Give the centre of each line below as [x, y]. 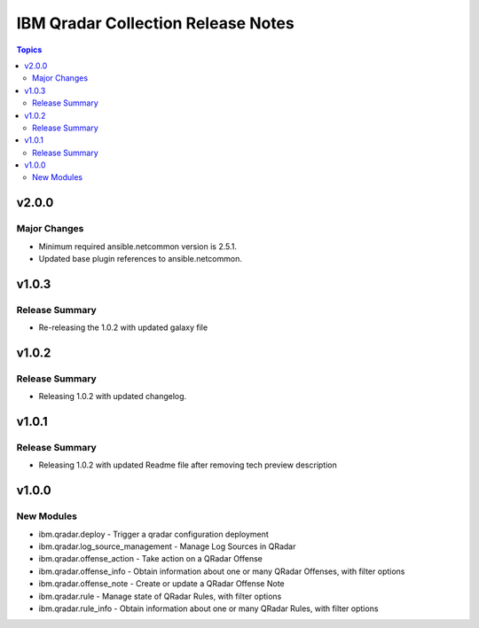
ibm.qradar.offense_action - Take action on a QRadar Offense [151, 559]
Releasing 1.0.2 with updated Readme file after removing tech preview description [188, 465]
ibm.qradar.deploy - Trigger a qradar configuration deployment [154, 534]
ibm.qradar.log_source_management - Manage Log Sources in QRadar [167, 546]
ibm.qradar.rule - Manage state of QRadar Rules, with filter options [160, 596]
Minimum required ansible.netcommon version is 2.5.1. [138, 246]
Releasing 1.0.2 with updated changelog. [113, 396]
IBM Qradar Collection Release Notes [155, 23]
